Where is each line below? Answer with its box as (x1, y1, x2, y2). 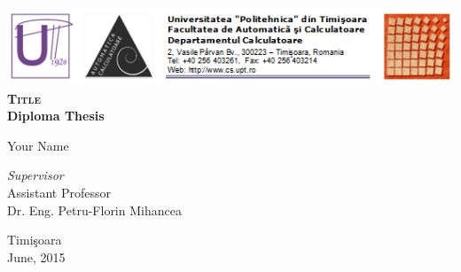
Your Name (7, 136, 69, 154)
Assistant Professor (7, 183, 111, 202)
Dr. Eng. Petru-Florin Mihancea (7, 200, 182, 219)
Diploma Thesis (7, 106, 105, 125)
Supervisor (7, 166, 64, 184)
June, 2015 (7, 247, 66, 266)
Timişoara (7, 230, 62, 249)
